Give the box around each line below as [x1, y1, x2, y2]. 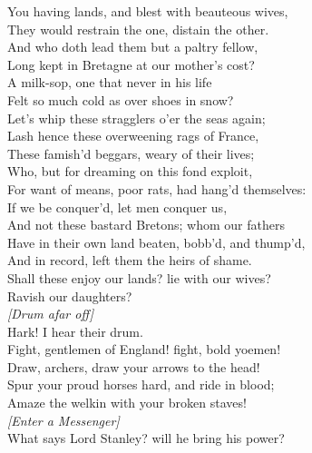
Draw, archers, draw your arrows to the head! [7, 357, 260, 376]
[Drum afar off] [7, 304, 94, 323]
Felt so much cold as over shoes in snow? [7, 90, 234, 109]
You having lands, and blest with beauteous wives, [7, 2, 288, 20]
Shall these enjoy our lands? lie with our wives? [7, 268, 271, 287]
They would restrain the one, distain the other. [7, 19, 269, 38]
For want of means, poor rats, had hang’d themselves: [7, 179, 307, 198]
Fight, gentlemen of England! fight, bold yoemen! [7, 340, 281, 359]
